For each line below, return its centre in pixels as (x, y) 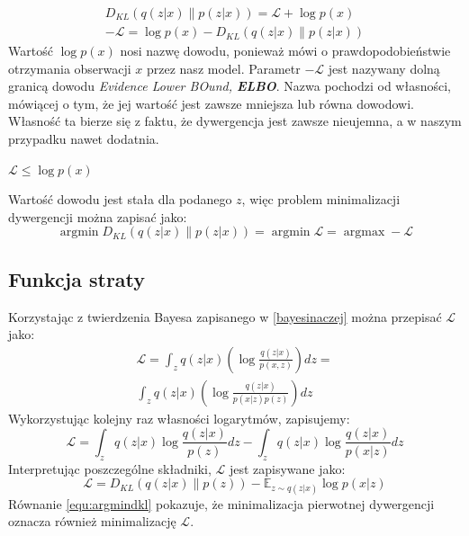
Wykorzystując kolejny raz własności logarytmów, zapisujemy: (179, 418)
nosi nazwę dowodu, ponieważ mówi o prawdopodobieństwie (285, 51)
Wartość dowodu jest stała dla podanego (120, 199)
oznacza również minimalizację (92, 521)
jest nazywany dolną (384, 68)
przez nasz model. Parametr (224, 68)
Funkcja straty (77, 278)
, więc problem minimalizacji (321, 199)
